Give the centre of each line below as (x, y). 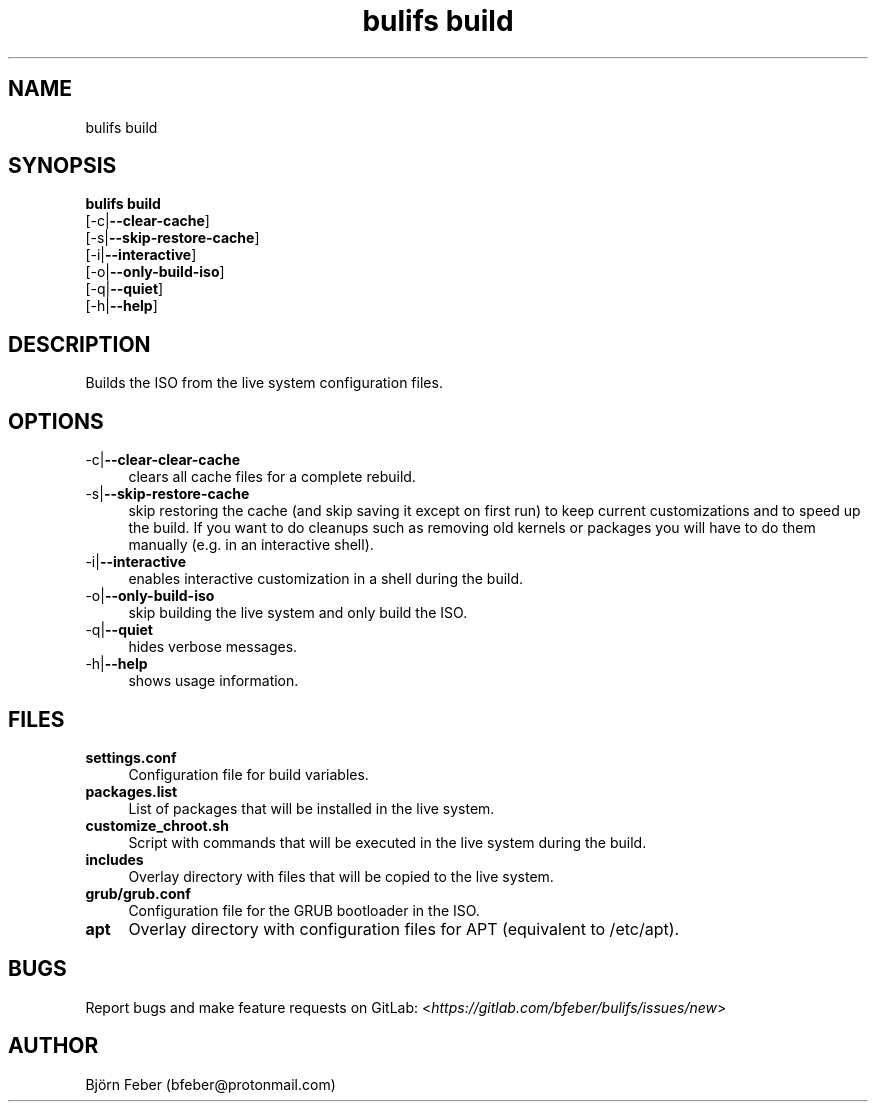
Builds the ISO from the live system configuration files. (264, 383)
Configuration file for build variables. (248, 774)
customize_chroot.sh (157, 825)
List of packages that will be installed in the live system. (311, 808)
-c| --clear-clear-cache (163, 460)
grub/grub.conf (138, 893)
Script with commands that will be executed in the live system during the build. (387, 842)
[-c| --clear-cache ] (147, 221)
